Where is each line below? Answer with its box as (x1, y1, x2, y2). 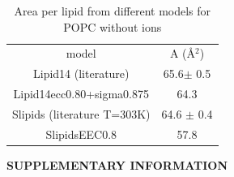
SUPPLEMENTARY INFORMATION (6, 156, 228, 173)
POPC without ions (63, 18, 162, 35)
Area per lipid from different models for (14, 2, 211, 19)
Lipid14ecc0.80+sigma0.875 (13, 85, 150, 102)
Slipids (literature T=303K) (12, 105, 151, 122)
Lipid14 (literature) (33, 65, 130, 82)
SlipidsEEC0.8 (45, 125, 117, 142)
